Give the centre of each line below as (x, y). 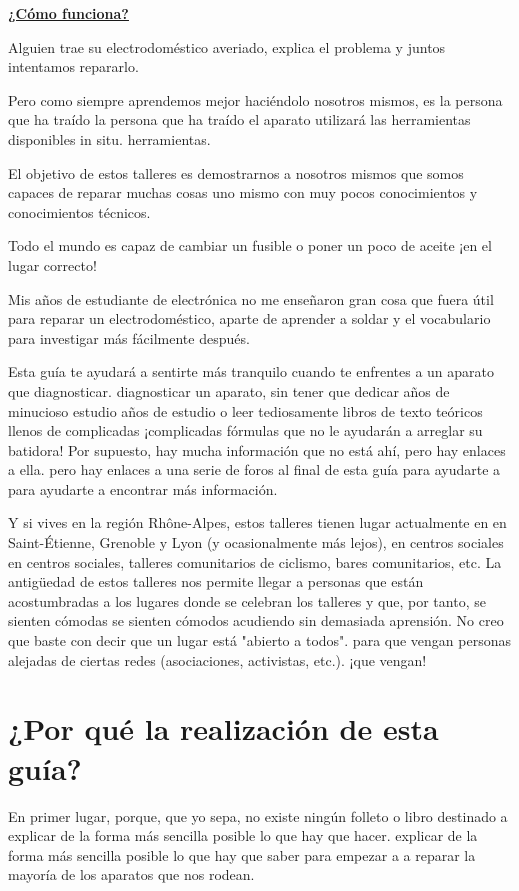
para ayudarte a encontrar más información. (143, 488)
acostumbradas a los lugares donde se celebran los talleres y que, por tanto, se (247, 600)
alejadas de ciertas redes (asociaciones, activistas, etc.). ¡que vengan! (217, 659)
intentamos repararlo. (73, 66)
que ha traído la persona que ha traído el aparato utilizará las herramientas (239, 119)
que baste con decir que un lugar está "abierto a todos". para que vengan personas (259, 640)
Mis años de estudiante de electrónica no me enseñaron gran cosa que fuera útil (251, 298)
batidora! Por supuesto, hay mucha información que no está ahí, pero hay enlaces (257, 449)
